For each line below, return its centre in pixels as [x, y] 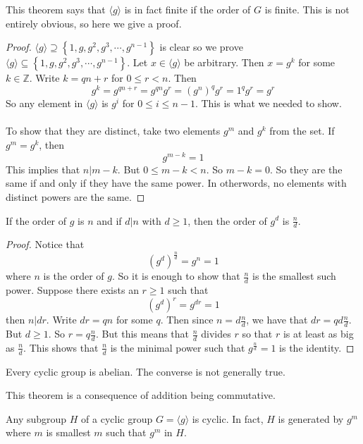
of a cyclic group [117, 418]
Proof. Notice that [45, 244]
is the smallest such [294, 276]
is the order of [74, 276]
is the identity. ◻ [317, 347]
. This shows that [61, 347]
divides [216, 334]
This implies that [43, 169]
